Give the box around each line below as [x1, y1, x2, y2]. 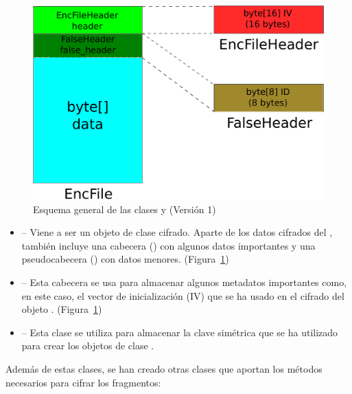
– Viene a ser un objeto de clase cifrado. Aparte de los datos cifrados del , [21, 225, 333, 239]
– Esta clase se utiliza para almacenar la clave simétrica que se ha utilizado [21, 325, 338, 339]
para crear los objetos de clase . [21, 338, 154, 353]
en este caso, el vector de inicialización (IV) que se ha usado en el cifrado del [21, 288, 344, 303]
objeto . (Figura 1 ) [21, 302, 102, 316]
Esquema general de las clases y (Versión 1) [33, 201, 216, 216]
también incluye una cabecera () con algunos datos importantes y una [21, 238, 316, 252]
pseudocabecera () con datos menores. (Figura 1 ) [21, 252, 229, 266]
